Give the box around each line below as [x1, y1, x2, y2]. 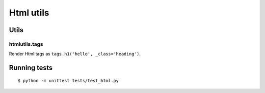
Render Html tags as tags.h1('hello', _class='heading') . [9, 51, 141, 57]
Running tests [9, 64, 53, 72]
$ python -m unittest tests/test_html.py [18, 78, 119, 83]
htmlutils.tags [9, 40, 44, 47]
